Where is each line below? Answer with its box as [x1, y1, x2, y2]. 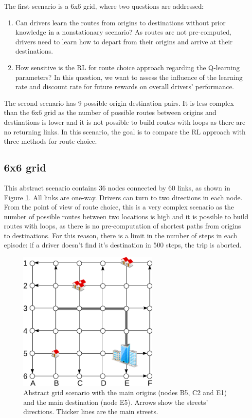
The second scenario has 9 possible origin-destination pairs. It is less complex [4, 97, 234, 108]
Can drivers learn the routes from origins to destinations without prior [15, 17, 226, 27]
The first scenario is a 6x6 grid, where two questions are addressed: [4, 1, 204, 11]
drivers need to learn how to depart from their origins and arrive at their [15, 36, 233, 46]
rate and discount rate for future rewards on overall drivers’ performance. [15, 81, 234, 92]
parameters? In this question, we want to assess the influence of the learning [15, 72, 243, 82]
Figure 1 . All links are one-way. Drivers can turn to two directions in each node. [4, 192, 243, 202]
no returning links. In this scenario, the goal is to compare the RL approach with [4, 126, 246, 136]
